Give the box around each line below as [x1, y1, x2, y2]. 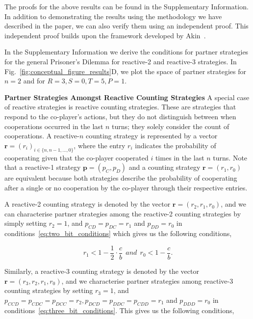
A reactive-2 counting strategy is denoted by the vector [4, 199, 171, 209]
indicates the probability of [135, 140, 216, 150]
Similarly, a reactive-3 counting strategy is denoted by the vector [4, 266, 199, 276]
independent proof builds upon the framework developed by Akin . [4, 30, 206, 40]
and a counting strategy [128, 162, 201, 172]
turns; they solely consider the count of [112, 121, 229, 131]
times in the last [155, 152, 204, 162]
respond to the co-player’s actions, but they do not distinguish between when [4, 111, 236, 121]
